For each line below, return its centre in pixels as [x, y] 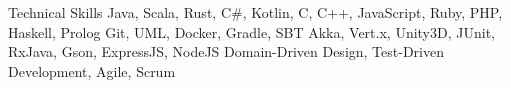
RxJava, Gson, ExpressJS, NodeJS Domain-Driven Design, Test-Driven [226, 51]
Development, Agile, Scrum [92, 70]
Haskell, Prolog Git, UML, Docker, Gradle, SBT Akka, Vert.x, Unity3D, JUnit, [251, 31]
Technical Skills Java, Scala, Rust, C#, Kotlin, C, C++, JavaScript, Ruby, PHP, [255, 12]
